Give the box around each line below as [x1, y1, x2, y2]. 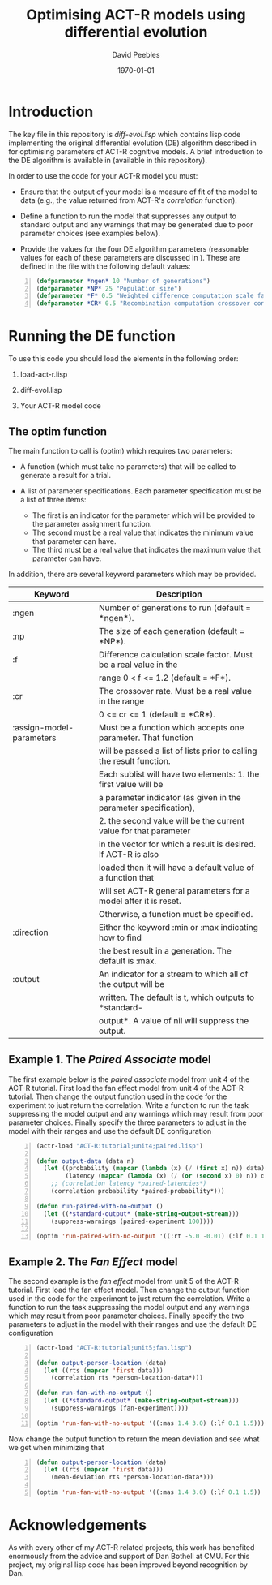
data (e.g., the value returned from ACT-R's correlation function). [19, 195, 237, 205]
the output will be [98, 978, 165, 989]
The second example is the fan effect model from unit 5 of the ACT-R [8, 1276, 239, 1286]
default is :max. [98, 955, 157, 967]
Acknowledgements [8, 1516, 147, 1535]
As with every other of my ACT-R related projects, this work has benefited [8, 1542, 255, 1552]
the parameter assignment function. [32, 519, 152, 528]
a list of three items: [19, 494, 87, 504]
